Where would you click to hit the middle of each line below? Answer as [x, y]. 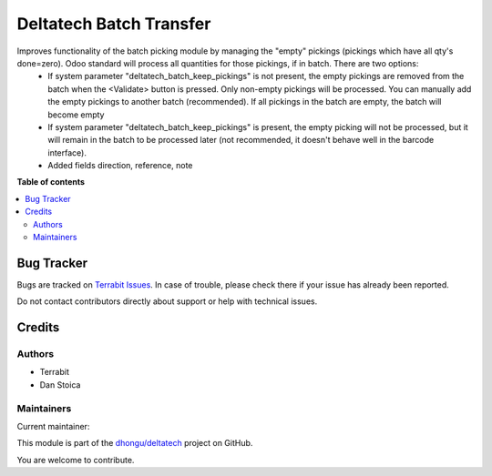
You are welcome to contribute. [76, 460]
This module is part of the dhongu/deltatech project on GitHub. [135, 443]
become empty [76, 115]
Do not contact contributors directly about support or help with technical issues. [167, 301]
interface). [67, 152]
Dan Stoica [60, 385]
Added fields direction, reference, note [120, 166]
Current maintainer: [53, 426]
